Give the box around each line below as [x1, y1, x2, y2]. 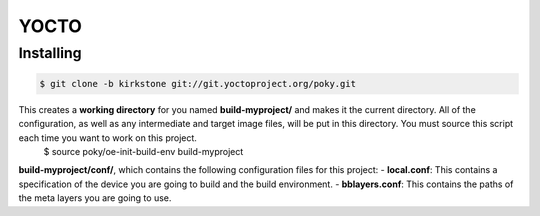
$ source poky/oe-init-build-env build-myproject [43, 145, 244, 157]
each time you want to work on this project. [18, 131, 197, 144]
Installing [18, 44, 82, 62]
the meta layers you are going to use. [18, 192, 172, 204]
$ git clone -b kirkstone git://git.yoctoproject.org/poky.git [39, 78, 357, 89]
